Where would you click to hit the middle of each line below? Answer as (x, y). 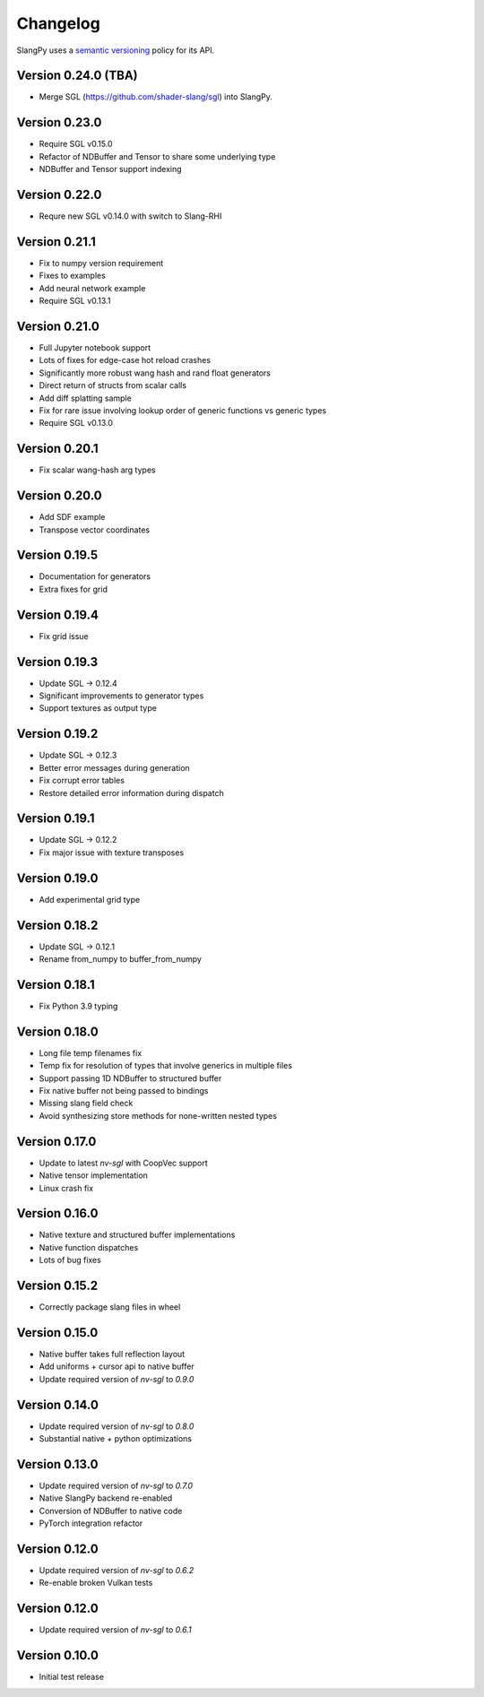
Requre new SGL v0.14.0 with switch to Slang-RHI (130, 216)
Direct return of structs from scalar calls (113, 385)
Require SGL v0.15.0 (76, 144)
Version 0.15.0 (57, 1333)
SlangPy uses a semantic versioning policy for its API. (116, 50)
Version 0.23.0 (59, 122)
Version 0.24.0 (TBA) (77, 76)
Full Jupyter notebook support (95, 348)
